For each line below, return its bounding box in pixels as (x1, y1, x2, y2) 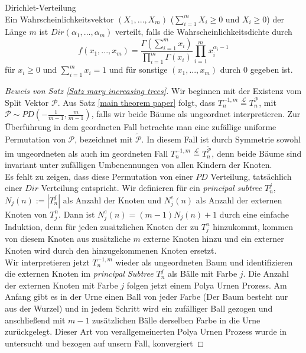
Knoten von (5, 208, 47, 220)
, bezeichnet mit (74, 132, 133, 145)
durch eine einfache (219, 208, 289, 220)
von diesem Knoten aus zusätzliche (5, 232, 131, 245)
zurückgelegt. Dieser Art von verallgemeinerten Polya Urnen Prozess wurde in (5, 325, 287, 338)
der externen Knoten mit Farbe (5, 278, 118, 291)
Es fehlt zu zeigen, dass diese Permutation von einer (5, 170, 193, 182)
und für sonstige (109, 63, 168, 76)
